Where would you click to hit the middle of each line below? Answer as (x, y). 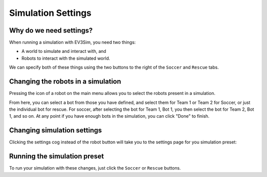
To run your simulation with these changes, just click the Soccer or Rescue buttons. (95, 168)
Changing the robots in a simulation (65, 82)
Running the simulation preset (56, 156)
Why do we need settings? (51, 30)
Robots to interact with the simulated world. (66, 58)
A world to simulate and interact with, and (64, 51)
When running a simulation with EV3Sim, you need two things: (72, 43)
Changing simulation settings (56, 130)
